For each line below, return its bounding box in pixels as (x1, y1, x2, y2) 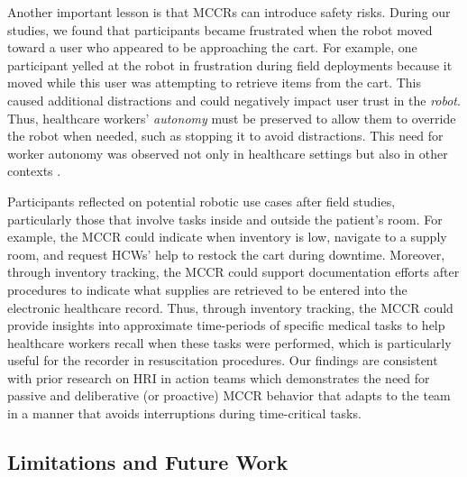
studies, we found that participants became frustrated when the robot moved (7, 20, 433, 39)
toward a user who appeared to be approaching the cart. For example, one (7, 38, 417, 57)
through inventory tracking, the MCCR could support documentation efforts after (7, 262, 460, 281)
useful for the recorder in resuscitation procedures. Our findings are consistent (7, 351, 438, 370)
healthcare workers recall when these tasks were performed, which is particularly (7, 333, 452, 352)
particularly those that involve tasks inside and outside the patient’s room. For (7, 209, 443, 228)
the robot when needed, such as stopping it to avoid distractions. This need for (7, 126, 444, 145)
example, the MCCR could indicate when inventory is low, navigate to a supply (7, 227, 447, 246)
